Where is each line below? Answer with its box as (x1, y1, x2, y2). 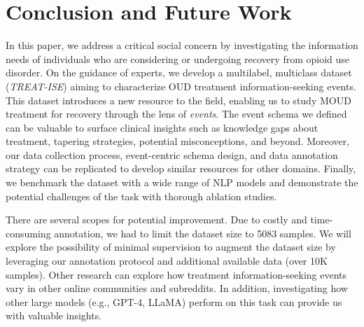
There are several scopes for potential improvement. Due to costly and (6, 212, 307, 227)
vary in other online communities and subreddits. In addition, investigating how (6, 281, 348, 295)
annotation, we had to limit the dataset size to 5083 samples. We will (54, 225, 351, 240)
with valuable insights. (6, 308, 102, 323)
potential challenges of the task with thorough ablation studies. (6, 188, 277, 203)
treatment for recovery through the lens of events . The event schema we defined (6, 106, 347, 121)
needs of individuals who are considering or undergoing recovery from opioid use (6, 51, 350, 66)
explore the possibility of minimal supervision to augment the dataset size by (6, 239, 336, 254)
